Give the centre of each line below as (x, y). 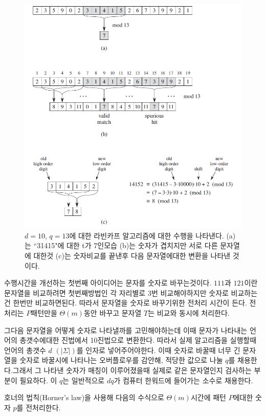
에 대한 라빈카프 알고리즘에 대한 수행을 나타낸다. (147, 235)
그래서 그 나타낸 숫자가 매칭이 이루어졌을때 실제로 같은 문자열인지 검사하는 (132, 370)
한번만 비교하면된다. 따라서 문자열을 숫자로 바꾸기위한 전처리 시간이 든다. (130, 303)
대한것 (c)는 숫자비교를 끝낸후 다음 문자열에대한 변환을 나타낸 (132, 256)
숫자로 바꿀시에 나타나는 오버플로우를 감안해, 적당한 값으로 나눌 (121, 360)
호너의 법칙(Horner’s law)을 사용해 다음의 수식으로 (84, 397)
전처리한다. (43, 407)
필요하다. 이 (38, 380)
